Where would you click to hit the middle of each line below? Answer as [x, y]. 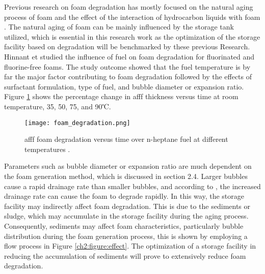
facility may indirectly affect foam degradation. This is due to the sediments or [127, 206]
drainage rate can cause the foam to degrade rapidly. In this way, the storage [124, 196]
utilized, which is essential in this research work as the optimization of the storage [132, 36]
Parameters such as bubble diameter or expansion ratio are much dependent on [128, 166]
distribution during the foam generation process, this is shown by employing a [126, 236]
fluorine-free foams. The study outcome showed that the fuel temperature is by [127, 66]
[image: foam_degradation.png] [77, 123]
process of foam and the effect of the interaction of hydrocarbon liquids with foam [132, 17]
